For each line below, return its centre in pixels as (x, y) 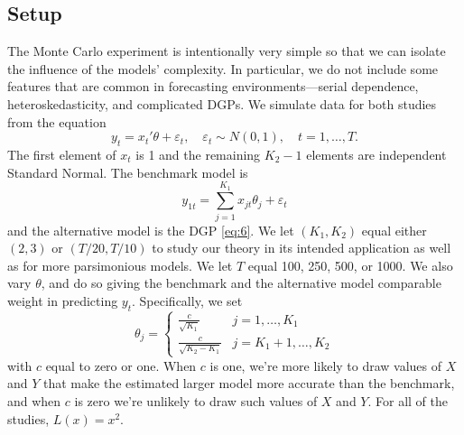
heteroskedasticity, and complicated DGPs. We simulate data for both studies (222, 103)
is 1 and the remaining (198, 154)
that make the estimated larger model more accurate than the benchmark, (249, 383)
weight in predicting (63, 301)
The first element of (62, 154)
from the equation (57, 121)
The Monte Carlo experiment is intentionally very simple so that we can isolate (227, 51)
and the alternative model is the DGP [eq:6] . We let (151, 230)
